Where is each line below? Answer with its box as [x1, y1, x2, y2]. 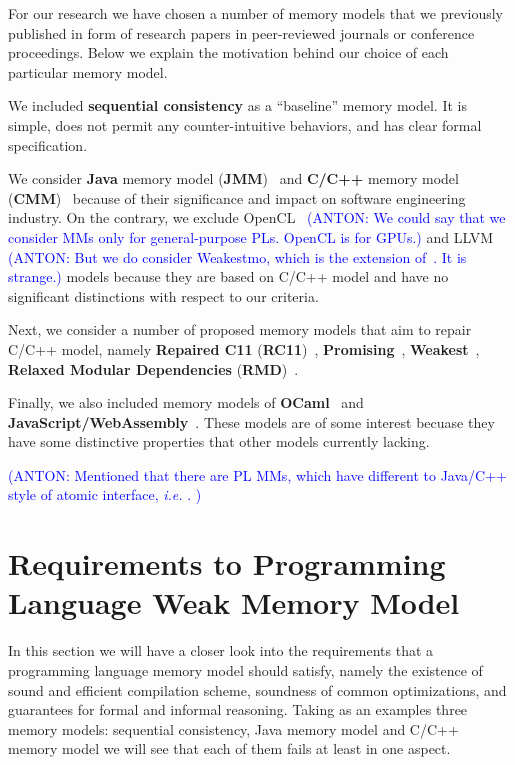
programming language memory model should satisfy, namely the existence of [8, 659, 483, 680]
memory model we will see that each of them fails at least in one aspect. [8, 738, 451, 759]
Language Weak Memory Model [8, 582, 460, 623]
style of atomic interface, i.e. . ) [8, 484, 202, 505]
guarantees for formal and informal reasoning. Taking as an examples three [8, 699, 468, 720]
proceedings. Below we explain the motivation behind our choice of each [8, 42, 449, 63]
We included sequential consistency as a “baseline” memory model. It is [8, 95, 467, 116]
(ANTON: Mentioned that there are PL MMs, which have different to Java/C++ [8, 464, 507, 485]
